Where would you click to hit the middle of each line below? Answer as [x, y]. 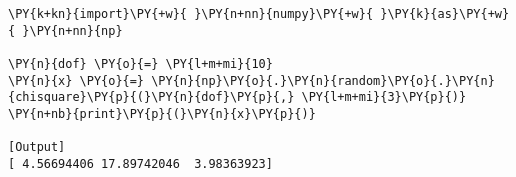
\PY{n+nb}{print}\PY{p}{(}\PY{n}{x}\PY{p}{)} [162, 113]
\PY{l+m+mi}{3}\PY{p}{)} [384, 97]
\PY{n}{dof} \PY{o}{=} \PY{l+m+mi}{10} [140, 63]
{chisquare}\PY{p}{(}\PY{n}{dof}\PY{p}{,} [151, 97]
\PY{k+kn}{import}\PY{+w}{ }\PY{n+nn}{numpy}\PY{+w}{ [191, 14]
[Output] [37, 147]
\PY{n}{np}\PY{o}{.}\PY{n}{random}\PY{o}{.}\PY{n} [323, 80]
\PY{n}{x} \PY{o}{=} [76, 80]
